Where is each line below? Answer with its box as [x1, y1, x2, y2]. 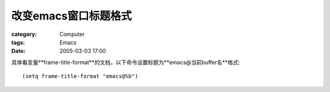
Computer [59, 30, 85, 38]
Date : [11, 48, 26, 55]
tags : [11, 38, 25, 46]
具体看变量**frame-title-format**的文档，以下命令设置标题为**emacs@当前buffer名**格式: [11, 58, 241, 66]
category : [11, 30, 37, 38]
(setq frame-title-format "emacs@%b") [22, 73, 139, 80]
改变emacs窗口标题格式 [11, 9, 132, 23]
